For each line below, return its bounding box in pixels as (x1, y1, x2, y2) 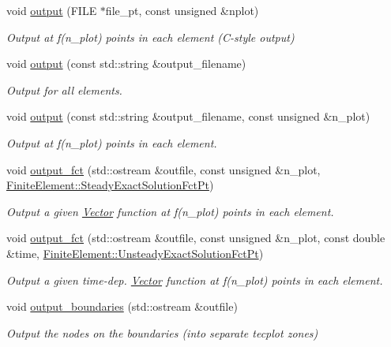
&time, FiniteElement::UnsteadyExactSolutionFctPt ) (6, 244, 264, 261)
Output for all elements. (6, 81, 122, 98)
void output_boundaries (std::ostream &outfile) (6, 298, 238, 315)
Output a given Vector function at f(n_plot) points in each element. (6, 203, 334, 219)
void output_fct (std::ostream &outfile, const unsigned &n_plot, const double (6, 229, 385, 246)
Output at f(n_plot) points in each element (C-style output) (6, 28, 295, 45)
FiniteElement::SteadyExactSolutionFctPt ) (6, 177, 214, 193)
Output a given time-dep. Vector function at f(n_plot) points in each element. (6, 271, 383, 288)
